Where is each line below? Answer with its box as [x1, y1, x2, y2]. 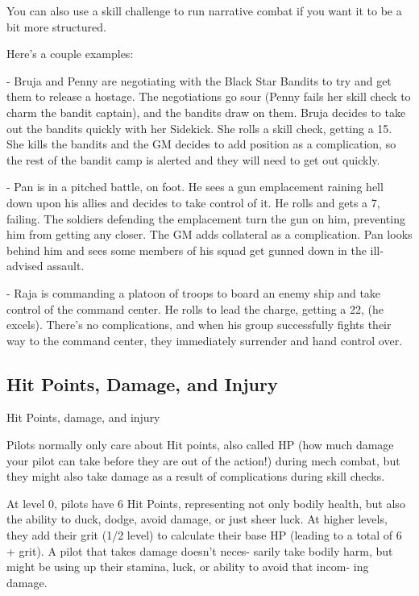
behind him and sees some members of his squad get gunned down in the [6, 241, 367, 258]
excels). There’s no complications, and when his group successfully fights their [6, 316, 392, 333]
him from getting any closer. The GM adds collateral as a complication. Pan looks [6, 226, 413, 243]
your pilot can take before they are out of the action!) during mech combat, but [6, 452, 400, 469]
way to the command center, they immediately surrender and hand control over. [6, 331, 403, 348]
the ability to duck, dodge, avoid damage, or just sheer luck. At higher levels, [6, 511, 388, 527]
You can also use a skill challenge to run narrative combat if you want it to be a [6, 2, 402, 19]
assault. [47, 257, 85, 274]
